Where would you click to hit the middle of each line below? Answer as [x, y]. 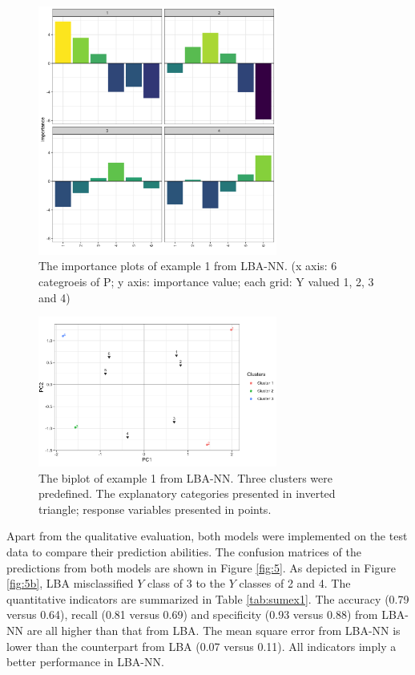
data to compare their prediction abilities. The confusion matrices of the [184, 552]
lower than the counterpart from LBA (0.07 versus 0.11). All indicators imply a [201, 646]
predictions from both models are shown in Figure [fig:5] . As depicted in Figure [201, 567]
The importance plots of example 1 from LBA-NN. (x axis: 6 [188, 266]
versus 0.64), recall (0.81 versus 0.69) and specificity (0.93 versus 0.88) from [192, 614]
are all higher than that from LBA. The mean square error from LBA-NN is [214, 631]
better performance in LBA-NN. [85, 662]
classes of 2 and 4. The [295, 583]
